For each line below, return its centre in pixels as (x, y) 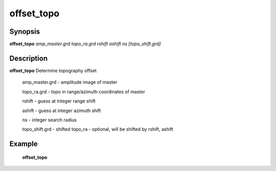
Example (24, 144)
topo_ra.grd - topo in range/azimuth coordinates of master (84, 92)
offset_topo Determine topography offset (53, 70)
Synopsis (25, 31)
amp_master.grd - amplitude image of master (70, 82)
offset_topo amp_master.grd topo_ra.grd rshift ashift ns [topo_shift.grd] (85, 44)
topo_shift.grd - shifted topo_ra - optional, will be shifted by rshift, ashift (98, 129)
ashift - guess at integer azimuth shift (62, 111)
